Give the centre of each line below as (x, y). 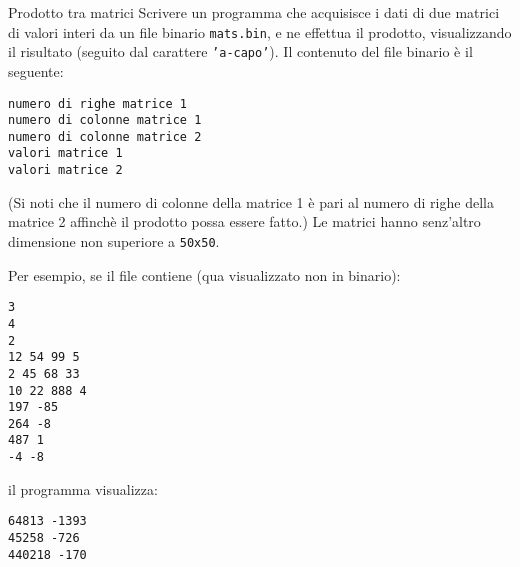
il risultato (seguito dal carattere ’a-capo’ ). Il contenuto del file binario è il (240, 51)
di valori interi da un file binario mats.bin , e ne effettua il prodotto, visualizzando (260, 31)
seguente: (36, 70)
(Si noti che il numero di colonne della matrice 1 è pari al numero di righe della (251, 201)
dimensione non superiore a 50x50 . (114, 240)
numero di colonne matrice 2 (105, 136)
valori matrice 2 (65, 170)
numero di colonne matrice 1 (105, 120)
